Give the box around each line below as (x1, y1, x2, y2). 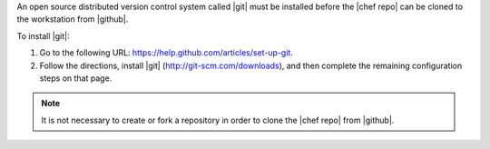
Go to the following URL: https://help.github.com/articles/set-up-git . (39, 47, 294, 58)
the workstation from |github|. (16, 14, 129, 25)
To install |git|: (16, 30, 70, 41)
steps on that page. (39, 73, 113, 84)
